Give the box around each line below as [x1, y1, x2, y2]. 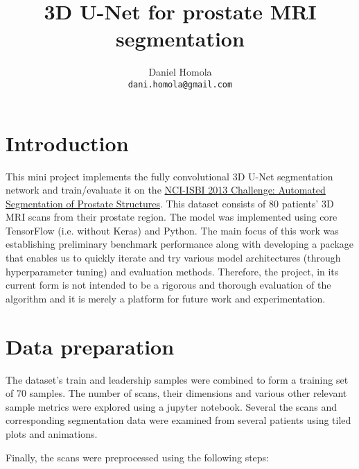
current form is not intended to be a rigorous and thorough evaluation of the [6, 278, 331, 292]
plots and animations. [6, 426, 98, 441]
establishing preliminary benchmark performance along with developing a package [6, 237, 354, 251]
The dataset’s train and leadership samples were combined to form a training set [6, 372, 349, 386]
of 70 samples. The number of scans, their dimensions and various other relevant [6, 386, 347, 400]
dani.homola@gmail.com [128, 79, 233, 89]
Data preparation [6, 332, 175, 360]
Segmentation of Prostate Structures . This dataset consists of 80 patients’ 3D [6, 196, 334, 210]
